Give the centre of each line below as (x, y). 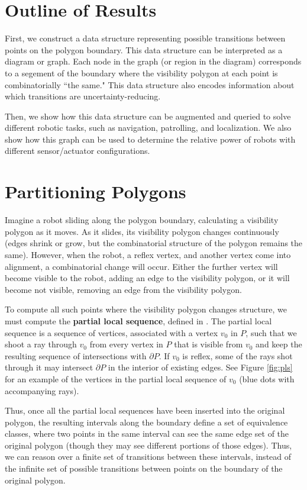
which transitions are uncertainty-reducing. (83, 96)
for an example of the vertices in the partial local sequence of (116, 378)
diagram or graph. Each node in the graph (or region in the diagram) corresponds (153, 61)
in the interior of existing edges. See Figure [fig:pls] (200, 367)
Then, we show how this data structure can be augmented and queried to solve (148, 116)
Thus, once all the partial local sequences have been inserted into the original (145, 410)
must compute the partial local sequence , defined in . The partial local (138, 320)
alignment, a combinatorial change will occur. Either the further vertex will (141, 266)
